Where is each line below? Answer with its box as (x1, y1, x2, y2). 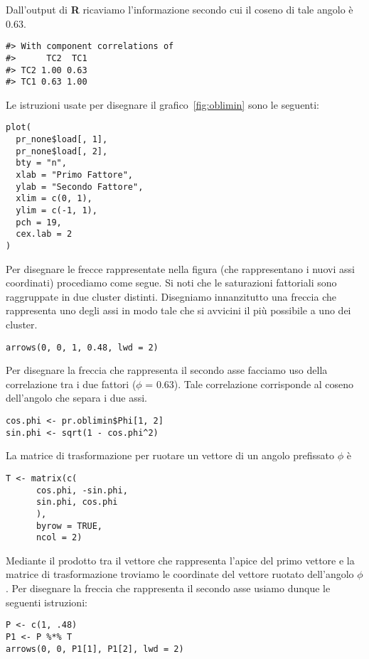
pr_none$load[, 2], (16, 146, 108, 156)
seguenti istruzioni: (6, 594, 87, 609)
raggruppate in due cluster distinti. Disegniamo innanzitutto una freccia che (6, 289, 336, 304)
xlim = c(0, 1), (16, 193, 92, 204)
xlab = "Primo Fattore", (16, 170, 133, 181)
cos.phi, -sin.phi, (36, 485, 128, 495)
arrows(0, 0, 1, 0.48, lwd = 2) (6, 342, 159, 353)
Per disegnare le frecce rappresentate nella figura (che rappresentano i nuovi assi (6, 261, 355, 276)
